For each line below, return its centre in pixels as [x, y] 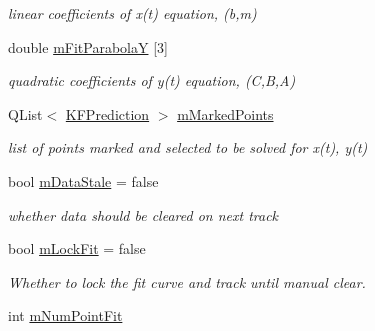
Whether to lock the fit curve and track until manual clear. [187, 281]
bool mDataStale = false [83, 180]
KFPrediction [107, 113]
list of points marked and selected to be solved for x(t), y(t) [188, 147]
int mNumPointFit [65, 315]
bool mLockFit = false [77, 248]
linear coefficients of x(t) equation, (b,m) [132, 13]
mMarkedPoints [225, 113]
